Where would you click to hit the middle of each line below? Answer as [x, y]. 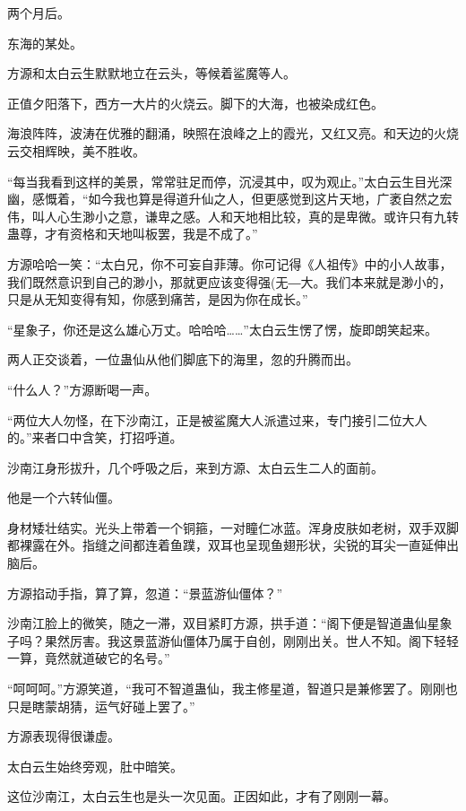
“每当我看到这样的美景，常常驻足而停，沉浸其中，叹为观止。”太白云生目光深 [230, 181]
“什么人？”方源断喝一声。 [82, 389]
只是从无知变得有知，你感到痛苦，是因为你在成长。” [158, 299]
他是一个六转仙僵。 [64, 497]
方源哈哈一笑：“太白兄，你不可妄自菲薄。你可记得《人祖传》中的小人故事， [230, 263]
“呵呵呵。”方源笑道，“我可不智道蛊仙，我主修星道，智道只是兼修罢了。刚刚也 [233, 689]
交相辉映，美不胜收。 [82, 150]
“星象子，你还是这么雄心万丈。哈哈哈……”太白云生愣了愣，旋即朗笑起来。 [222, 329]
